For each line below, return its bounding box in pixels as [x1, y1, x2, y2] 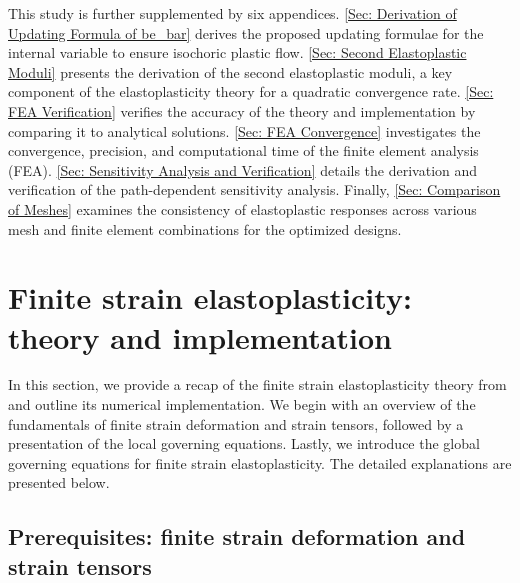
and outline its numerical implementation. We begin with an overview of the [8, 394, 476, 415]
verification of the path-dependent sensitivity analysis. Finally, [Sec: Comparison [8, 179, 501, 200]
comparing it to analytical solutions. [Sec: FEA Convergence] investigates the [8, 120, 481, 141]
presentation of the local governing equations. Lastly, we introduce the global [8, 433, 480, 454]
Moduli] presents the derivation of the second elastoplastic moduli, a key [8, 61, 453, 82]
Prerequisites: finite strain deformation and [8, 521, 466, 552]
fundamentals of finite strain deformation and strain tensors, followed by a [8, 413, 464, 434]
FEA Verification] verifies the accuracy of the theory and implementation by [8, 100, 476, 121]
